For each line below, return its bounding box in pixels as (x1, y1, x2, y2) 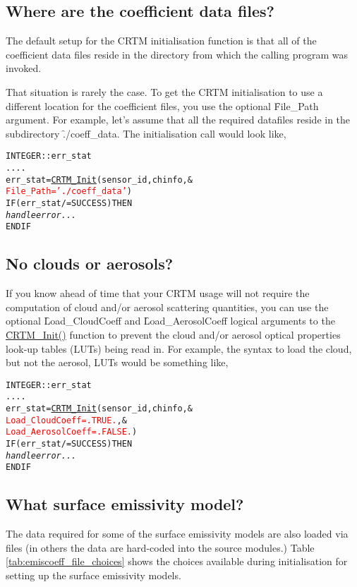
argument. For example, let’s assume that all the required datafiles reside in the (6, 112, 351, 127)
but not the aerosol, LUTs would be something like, (6, 355, 229, 370)
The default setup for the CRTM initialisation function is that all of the (6, 33, 317, 48)
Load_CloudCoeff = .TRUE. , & (6, 415, 127, 425)
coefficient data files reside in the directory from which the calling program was (6, 47, 348, 61)
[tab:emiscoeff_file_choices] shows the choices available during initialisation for (6, 554, 348, 569)
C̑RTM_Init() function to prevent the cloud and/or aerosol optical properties (6, 327, 341, 341)
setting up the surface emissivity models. (6, 567, 181, 582)
